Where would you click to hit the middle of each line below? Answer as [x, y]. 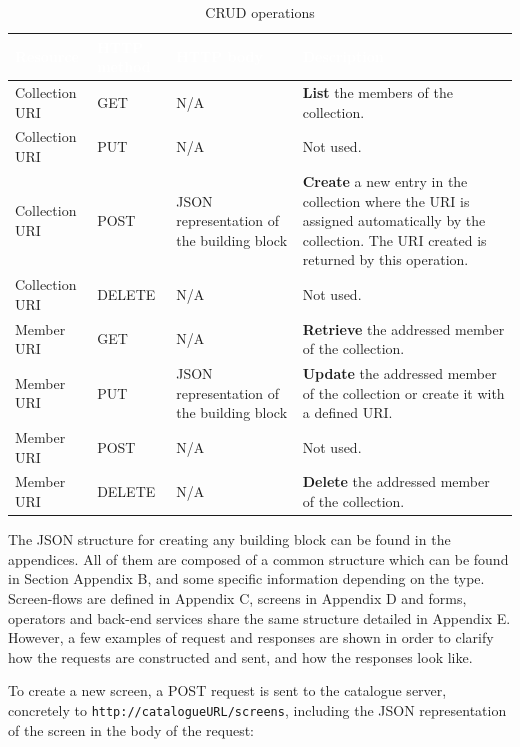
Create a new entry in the [385, 180]
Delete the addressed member [396, 481]
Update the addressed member [399, 373]
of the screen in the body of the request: [131, 729]
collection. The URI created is [394, 239]
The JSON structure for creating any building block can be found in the [229, 539]
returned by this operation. [385, 259]
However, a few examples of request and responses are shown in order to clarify [251, 637]
